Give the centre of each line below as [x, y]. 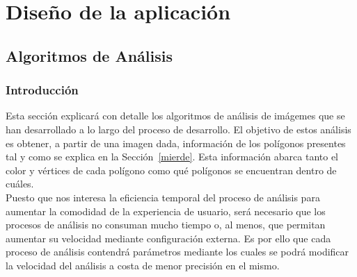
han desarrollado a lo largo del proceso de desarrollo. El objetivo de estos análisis [178, 129]
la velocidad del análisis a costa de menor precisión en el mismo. [143, 265]
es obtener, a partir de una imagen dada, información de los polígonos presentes [176, 143]
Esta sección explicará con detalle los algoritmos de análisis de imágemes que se [175, 116]
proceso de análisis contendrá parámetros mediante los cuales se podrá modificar [177, 252]
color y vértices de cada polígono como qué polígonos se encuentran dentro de [171, 170]
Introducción [42, 90]
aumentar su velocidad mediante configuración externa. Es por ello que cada [168, 238]
